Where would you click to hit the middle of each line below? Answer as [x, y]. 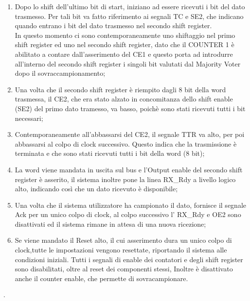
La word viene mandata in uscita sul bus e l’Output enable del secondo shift [129, 169]
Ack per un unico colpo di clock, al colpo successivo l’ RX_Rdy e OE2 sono [128, 214]
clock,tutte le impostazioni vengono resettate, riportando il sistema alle [121, 250]
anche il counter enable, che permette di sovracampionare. [101, 278]
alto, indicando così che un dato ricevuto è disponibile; [96, 189]
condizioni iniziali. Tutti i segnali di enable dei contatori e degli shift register [129, 259]
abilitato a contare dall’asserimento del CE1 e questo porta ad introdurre [124, 54]
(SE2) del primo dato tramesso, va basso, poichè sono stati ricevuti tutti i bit [130, 108]
